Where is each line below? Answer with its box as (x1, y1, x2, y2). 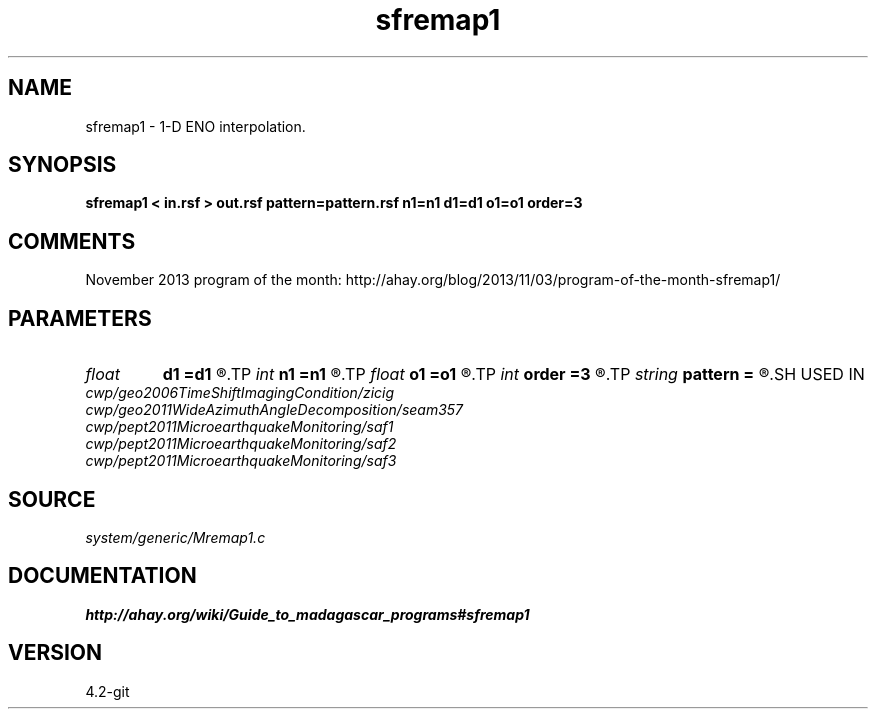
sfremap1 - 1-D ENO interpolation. (85, 117, 306, 135)
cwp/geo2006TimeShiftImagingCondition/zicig (85, 384, 395, 402)
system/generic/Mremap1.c (85, 528, 266, 546)
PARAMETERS (8, 305, 152, 331)
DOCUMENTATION (8, 563, 197, 589)
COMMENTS (8, 228, 136, 254)
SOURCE (8, 486, 96, 512)
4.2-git (85, 682, 130, 700)
